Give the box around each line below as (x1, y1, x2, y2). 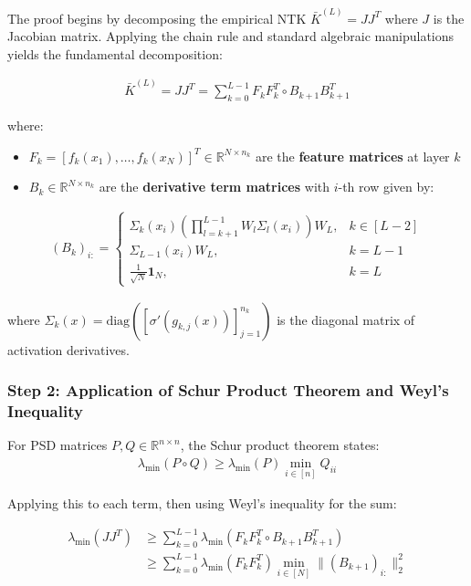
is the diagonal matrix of (277, 309, 415, 329)
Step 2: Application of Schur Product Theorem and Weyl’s (7, 379, 449, 402)
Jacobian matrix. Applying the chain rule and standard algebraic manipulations (7, 26, 455, 46)
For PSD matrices (7, 435, 108, 455)
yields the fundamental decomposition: (7, 44, 223, 63)
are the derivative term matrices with (99, 177, 330, 196)
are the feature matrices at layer (255, 146, 450, 165)
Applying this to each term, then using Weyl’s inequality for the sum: (7, 494, 397, 513)
